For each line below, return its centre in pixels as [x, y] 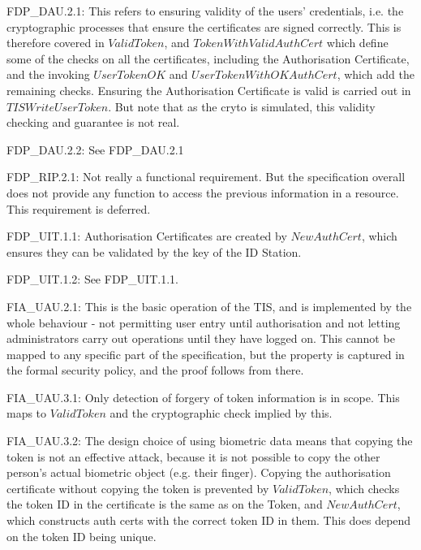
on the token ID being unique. [82, 536]
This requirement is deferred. [79, 208]
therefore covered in [56, 43]
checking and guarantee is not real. [93, 122]
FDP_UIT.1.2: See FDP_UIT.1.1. [92, 279]
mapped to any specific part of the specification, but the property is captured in [206, 354]
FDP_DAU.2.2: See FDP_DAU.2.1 [95, 149]
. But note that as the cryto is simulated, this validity [242, 106]
